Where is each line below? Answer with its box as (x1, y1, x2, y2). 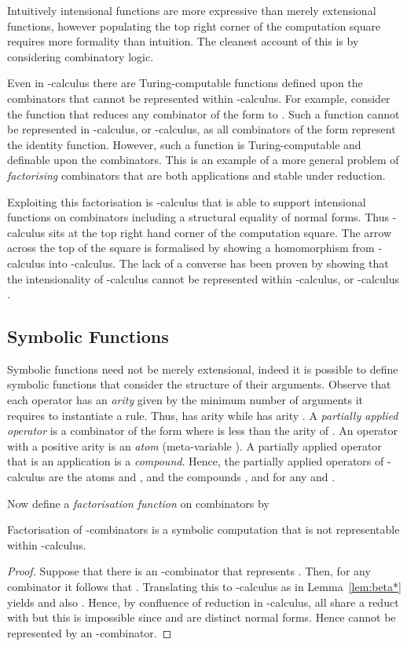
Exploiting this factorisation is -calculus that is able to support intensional (7, 193, 366, 210)
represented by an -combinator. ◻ (7, 624, 172, 641)
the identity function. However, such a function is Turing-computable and (7, 136, 361, 152)
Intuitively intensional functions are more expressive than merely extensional (7, 2, 376, 18)
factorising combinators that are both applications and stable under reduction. (7, 166, 386, 183)
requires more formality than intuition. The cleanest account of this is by (7, 33, 359, 49)
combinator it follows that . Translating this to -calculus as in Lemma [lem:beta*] (7, 578, 401, 595)
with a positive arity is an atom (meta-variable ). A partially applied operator (7, 437, 382, 454)
